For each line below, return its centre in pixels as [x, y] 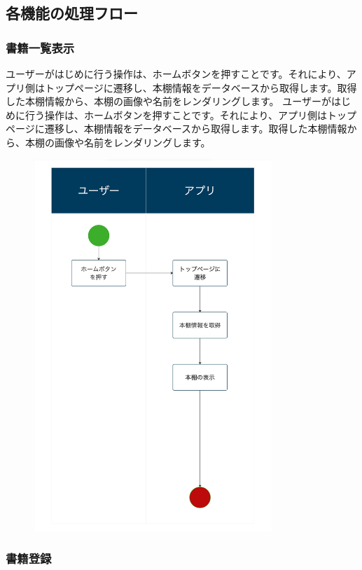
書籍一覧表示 [40, 47]
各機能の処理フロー [72, 13]
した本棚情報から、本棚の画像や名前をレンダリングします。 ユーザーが [168, 101]
